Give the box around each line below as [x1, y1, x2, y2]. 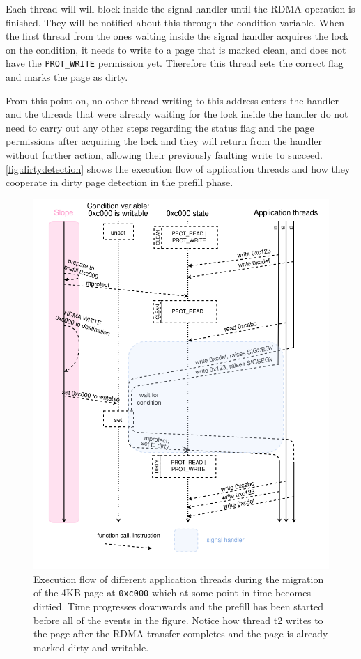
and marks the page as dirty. [6, 70, 128, 84]
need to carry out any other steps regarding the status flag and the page [6, 120, 314, 134]
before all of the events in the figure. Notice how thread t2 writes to [33, 612, 323, 627]
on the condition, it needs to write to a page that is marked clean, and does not [6, 42, 346, 56]
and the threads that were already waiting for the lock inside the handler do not [6, 107, 348, 121]
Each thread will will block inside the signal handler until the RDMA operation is [6, 1, 355, 15]
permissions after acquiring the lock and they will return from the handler [6, 134, 322, 148]
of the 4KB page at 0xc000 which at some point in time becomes [33, 585, 311, 600]
